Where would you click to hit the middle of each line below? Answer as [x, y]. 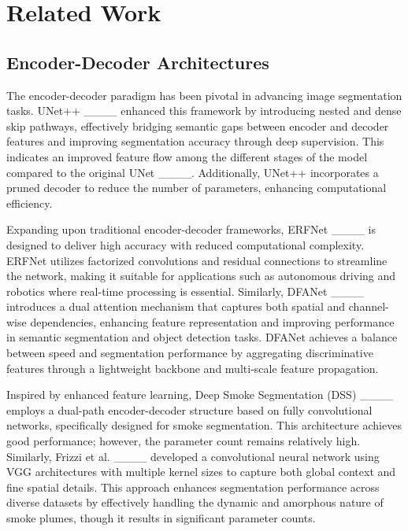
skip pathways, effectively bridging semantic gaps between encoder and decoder [198, 125]
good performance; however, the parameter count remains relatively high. [184, 441]
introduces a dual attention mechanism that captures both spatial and [176, 306]
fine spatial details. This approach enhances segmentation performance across [193, 487]
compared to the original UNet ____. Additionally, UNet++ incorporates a [193, 172]
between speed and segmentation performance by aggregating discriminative [190, 353]
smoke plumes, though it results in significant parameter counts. [161, 518]
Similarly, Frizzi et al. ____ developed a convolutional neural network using [193, 456]
